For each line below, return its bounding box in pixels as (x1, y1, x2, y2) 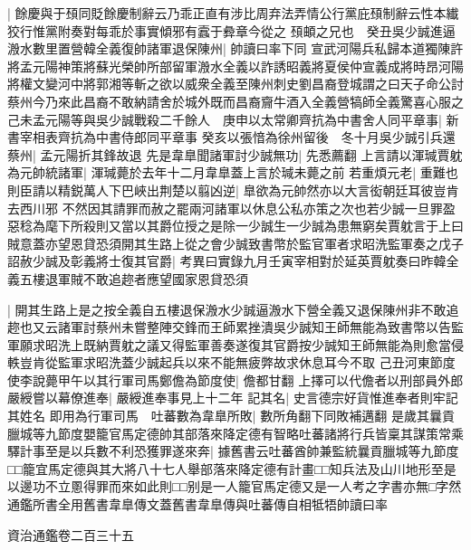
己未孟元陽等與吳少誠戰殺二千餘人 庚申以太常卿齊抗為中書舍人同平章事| (7, 109, 442, 128)
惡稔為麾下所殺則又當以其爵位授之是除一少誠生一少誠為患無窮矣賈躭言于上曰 (7, 216, 464, 235)
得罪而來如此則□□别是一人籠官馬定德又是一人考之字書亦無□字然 (82, 477, 462, 496)
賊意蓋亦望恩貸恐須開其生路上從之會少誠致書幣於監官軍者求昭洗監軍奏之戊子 (7, 233, 464, 252)
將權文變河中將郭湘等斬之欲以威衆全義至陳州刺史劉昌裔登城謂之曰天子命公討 (7, 74, 464, 93)
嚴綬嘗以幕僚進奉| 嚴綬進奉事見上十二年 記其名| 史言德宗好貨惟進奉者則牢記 (7, 388, 458, 407)
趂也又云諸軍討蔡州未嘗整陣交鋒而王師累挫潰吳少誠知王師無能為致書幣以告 (7, 318, 451, 337)
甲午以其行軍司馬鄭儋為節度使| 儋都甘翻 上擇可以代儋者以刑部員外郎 (57, 370, 464, 389)
